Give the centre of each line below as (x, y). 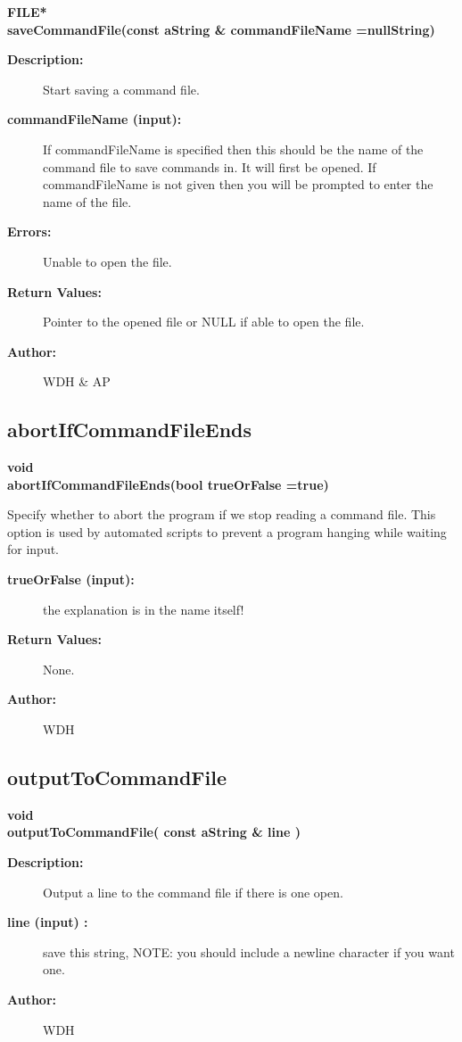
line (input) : (48, 922)
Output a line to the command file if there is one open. (193, 892)
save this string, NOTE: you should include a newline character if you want (249, 951)
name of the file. (87, 201)
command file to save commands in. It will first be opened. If (210, 166)
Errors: (29, 232)
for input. (33, 549)
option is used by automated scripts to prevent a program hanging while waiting (227, 531)
